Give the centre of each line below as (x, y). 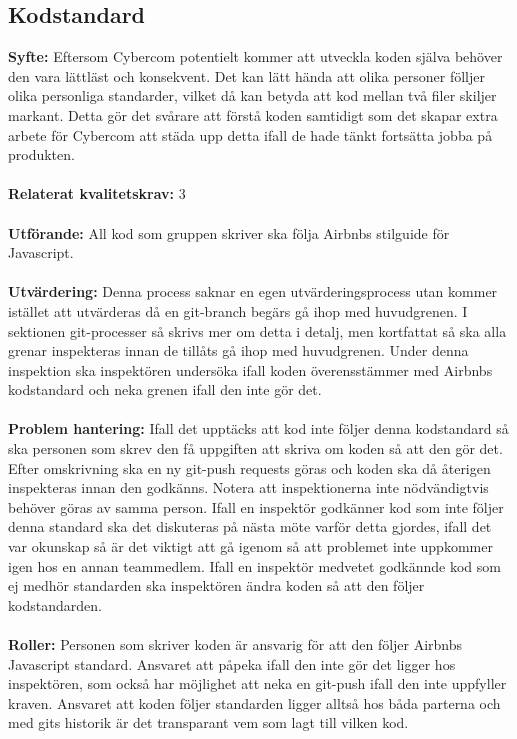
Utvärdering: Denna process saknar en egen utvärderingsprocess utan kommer (253, 291)
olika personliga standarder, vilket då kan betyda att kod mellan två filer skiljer (252, 95)
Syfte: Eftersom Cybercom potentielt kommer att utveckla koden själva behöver (255, 56)
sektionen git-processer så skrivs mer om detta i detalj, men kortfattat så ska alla (257, 330)
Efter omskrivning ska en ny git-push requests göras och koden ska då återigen (249, 467)
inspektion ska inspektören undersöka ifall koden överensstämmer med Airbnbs (250, 369)
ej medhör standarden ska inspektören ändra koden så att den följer (216, 585)
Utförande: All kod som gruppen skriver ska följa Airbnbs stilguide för (229, 232)
